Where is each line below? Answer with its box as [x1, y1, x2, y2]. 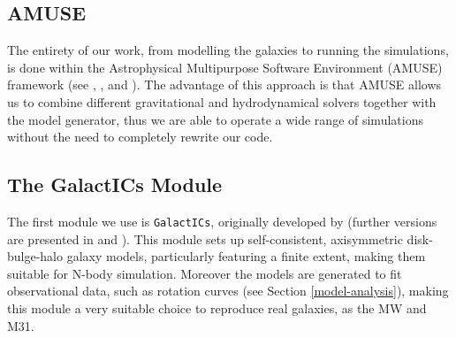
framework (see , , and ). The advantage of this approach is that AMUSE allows [7, 75, 442, 94]
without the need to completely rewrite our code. [7, 127, 273, 146]
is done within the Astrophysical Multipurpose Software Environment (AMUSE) [7, 58, 443, 76]
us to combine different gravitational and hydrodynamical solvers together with [7, 92, 437, 111]
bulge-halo [7, 247, 64, 265]
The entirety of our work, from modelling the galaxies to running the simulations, [7, 41, 449, 59]
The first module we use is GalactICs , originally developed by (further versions [7, 211, 437, 230]
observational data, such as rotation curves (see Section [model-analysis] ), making [7, 281, 449, 300]
